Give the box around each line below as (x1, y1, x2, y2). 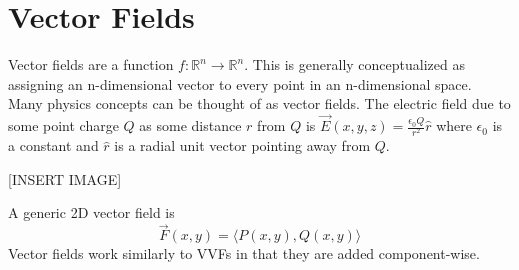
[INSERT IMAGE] (8, 168, 122, 189)
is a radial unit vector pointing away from (114, 135, 371, 156)
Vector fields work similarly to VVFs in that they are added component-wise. (8, 243, 480, 264)
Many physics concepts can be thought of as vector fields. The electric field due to (8, 93, 511, 114)
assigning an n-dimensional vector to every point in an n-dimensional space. (8, 73, 472, 94)
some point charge (8, 115, 119, 136)
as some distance (139, 115, 242, 136)
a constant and (8, 135, 99, 156)
